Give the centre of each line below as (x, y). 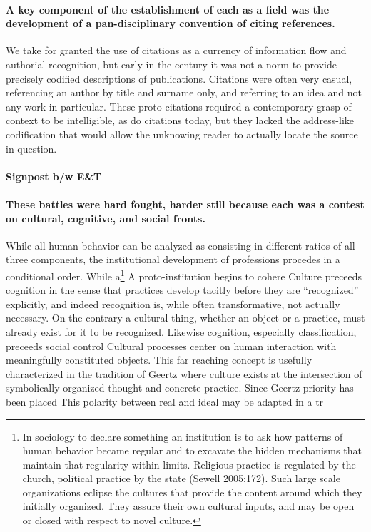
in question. (31, 148)
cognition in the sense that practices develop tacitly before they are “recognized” (182, 290)
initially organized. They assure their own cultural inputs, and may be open (188, 506)
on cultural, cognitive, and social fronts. (106, 218)
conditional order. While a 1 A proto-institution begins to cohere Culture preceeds (184, 275)
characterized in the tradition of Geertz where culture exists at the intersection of (184, 373)
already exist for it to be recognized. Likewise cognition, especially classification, (181, 331)
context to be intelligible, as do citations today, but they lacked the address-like (180, 120)
